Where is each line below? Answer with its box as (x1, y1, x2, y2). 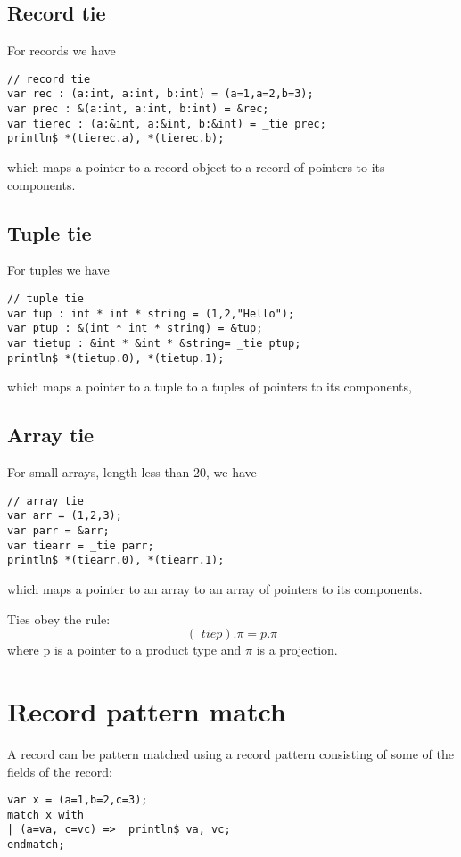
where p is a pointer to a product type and (7, 640, 242, 659)
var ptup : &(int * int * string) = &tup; (7, 322, 263, 335)
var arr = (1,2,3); (7, 509, 122, 523)
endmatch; (7, 838, 65, 852)
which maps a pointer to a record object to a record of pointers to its (7, 158, 385, 177)
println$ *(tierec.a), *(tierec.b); (7, 132, 225, 145)
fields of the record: (7, 762, 112, 780)
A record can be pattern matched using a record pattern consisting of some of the (7, 744, 455, 762)
